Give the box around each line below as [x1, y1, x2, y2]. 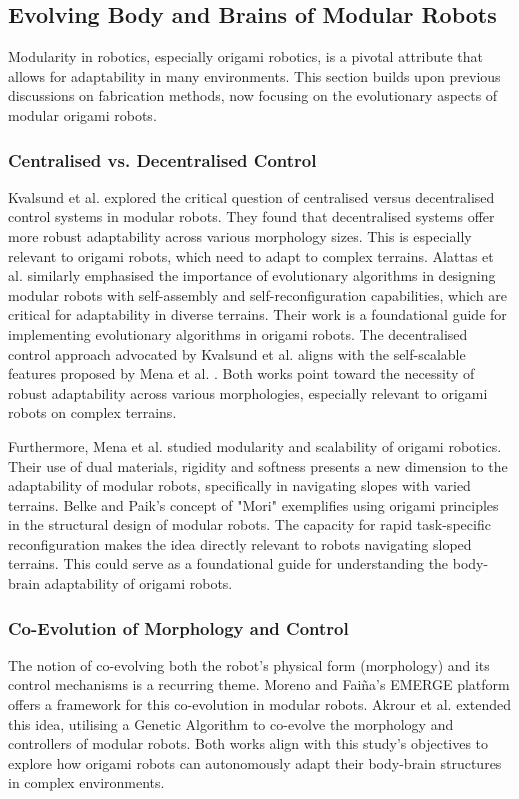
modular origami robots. [8, 104, 157, 125]
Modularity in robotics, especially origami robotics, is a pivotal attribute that [8, 46, 484, 67]
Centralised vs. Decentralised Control [8, 147, 317, 172]
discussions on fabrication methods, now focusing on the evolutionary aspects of [8, 85, 498, 106]
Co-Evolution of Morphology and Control [8, 615, 349, 640]
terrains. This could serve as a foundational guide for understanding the [8, 553, 449, 574]
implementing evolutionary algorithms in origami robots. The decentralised [8, 323, 468, 344]
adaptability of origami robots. [44, 573, 233, 594]
